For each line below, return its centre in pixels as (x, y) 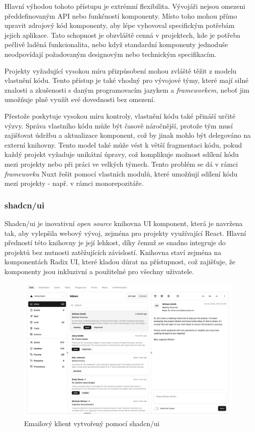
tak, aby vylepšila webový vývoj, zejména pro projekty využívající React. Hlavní (125, 233)
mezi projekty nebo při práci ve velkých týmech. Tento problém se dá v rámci (121, 164)
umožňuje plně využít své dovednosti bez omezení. (80, 99)
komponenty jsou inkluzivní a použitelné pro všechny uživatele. (99, 271)
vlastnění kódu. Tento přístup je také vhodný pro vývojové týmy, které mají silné (127, 80)
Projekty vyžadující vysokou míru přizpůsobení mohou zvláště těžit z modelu (121, 70)
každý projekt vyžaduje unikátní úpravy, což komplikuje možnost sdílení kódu (122, 154)
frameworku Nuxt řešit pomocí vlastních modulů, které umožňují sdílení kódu (121, 173)
